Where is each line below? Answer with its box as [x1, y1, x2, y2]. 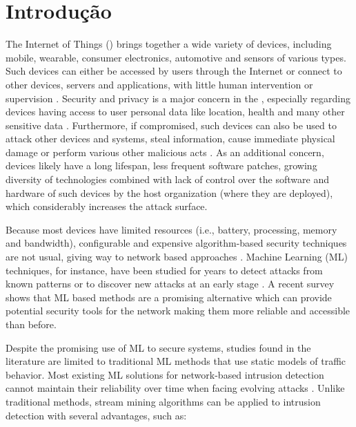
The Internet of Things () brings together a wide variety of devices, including [6, 37, 332, 51]
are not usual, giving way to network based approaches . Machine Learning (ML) [6, 249, 348, 264]
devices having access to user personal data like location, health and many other [6, 104, 345, 119]
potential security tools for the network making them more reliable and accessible [6, 303, 350, 318]
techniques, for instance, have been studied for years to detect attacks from [6, 263, 323, 277]
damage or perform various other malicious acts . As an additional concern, [6, 144, 324, 159]
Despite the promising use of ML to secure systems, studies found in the [6, 340, 311, 354]
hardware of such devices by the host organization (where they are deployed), [6, 185, 333, 200]
